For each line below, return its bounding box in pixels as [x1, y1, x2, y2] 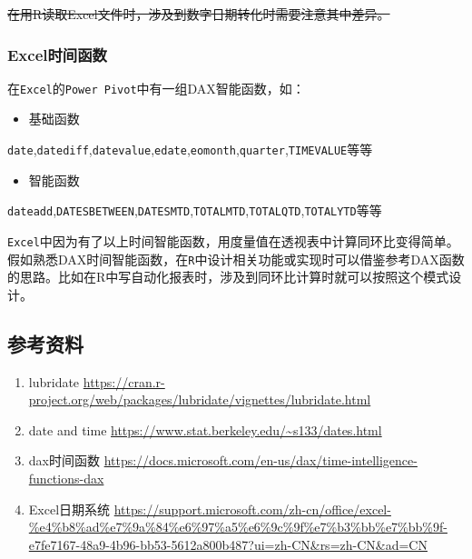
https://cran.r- [83, 372, 165, 391]
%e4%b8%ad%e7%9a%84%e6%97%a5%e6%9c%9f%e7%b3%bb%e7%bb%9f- [28, 517, 447, 536]
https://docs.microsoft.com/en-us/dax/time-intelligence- [103, 451, 418, 470]
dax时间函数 [28, 451, 100, 470]
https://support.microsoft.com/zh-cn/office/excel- [113, 499, 391, 518]
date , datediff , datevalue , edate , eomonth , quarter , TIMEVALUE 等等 [7, 140, 373, 159]
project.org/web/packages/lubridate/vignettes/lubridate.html [28, 390, 371, 409]
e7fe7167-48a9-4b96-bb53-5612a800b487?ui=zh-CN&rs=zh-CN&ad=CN [28, 534, 428, 554]
